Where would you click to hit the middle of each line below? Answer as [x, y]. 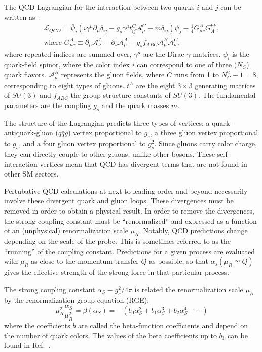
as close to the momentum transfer [85, 261]
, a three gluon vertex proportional [204, 133]
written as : [23, 16]
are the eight [156, 85]
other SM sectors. [31, 174]
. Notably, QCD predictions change [193, 231]
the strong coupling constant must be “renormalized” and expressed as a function [130, 220]
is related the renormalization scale [189, 289]
